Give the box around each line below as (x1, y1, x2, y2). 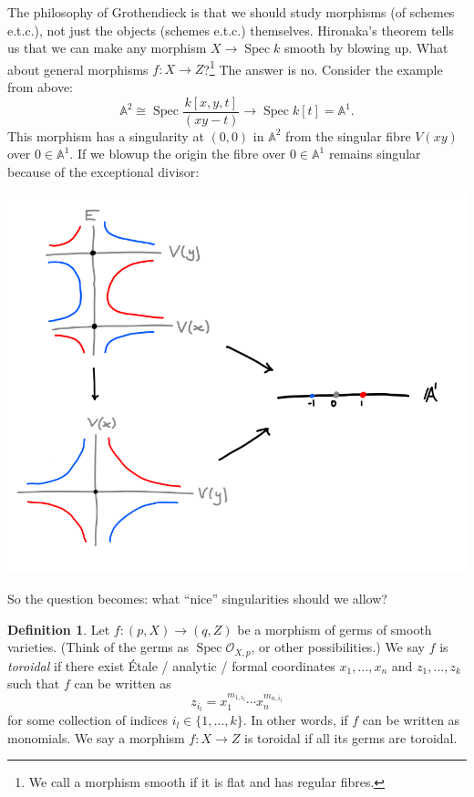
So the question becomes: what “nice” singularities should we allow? (7, 588, 387, 607)
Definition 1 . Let (7, 619, 110, 638)
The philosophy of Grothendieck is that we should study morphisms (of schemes (7, 3, 455, 21)
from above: (7, 78, 73, 97)
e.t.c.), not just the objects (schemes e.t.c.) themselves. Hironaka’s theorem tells (7, 20, 454, 39)
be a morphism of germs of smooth (237, 619, 432, 638)
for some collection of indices (7, 710, 168, 730)
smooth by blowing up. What (284, 38, 448, 57)
